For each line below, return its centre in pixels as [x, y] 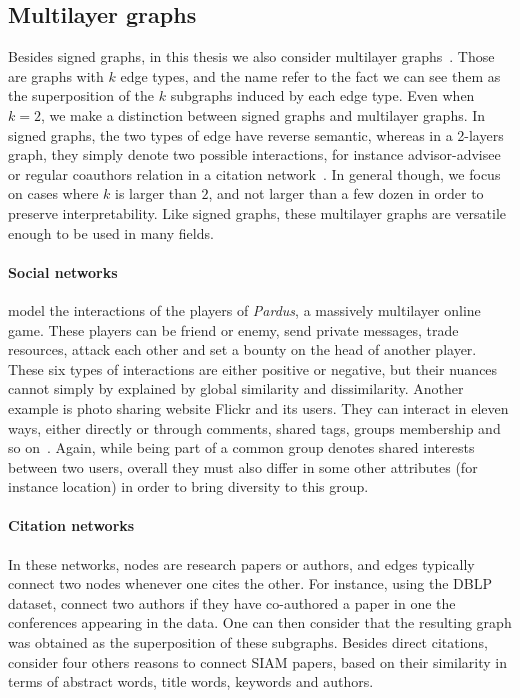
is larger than [156, 193]
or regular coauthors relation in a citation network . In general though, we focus [254, 173]
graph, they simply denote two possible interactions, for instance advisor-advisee [254, 154]
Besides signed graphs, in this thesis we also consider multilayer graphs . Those [251, 56]
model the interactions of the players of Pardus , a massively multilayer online [244, 309]
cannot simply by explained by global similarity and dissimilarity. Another [236, 388]
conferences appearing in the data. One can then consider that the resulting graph [260, 622]
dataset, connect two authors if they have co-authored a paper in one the [232, 602]
